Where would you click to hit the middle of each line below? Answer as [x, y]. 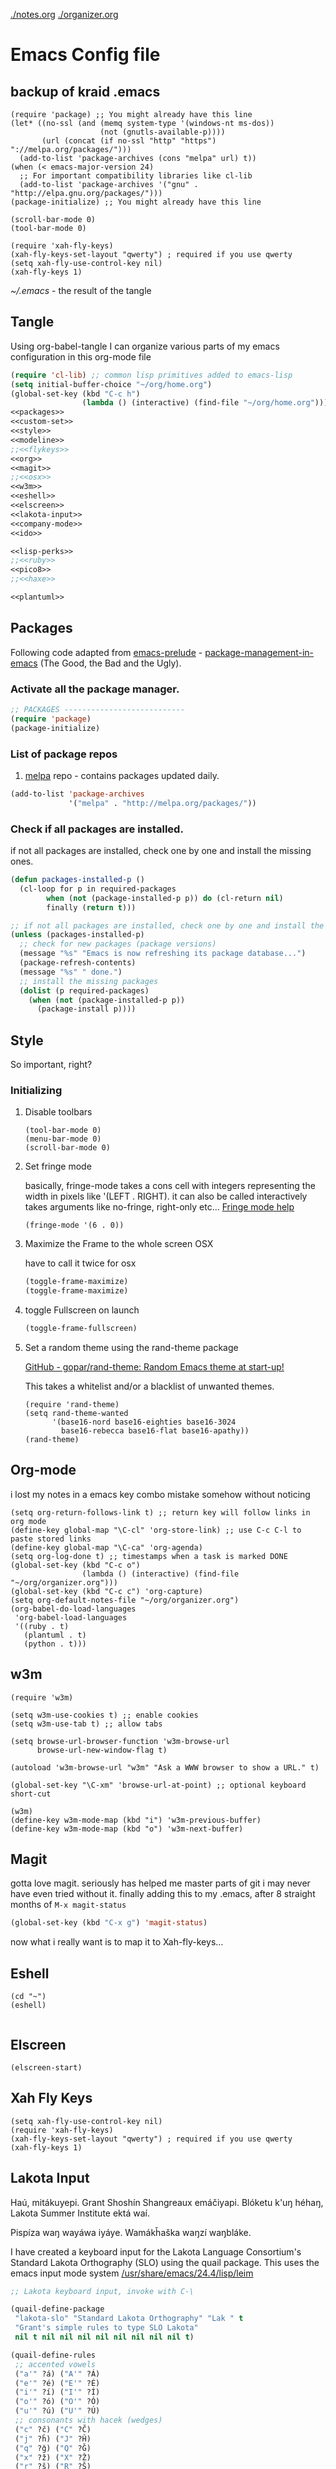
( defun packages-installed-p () [77, 880]
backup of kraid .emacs [85, 91]
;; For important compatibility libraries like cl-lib [136, 176]
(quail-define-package [57, 2309]
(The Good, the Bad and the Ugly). [110, 663]
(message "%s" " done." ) [71, 972]
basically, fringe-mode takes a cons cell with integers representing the [170, 1186]
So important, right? [51, 1065]
